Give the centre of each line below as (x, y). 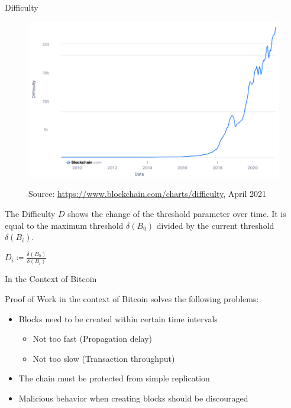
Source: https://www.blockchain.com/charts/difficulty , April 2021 (148, 194)
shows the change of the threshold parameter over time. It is (177, 213)
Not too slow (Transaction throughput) (104, 358)
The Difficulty (30, 213)
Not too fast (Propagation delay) (92, 339)
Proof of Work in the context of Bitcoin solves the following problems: (132, 299)
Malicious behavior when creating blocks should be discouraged (133, 398)
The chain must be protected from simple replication (114, 378)
